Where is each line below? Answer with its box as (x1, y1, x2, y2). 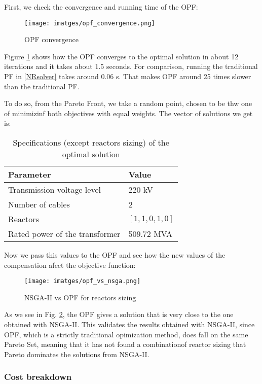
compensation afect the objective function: (4, 259, 136, 270)
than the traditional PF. (4, 81, 80, 91)
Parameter (8, 168, 51, 180)
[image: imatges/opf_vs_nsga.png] (24, 277, 141, 285)
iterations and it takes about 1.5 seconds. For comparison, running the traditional (4, 61, 258, 72)
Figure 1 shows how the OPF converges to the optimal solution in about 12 (4, 51, 239, 61)
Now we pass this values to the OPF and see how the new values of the (4, 250, 226, 260)
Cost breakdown (4, 370, 72, 383)
